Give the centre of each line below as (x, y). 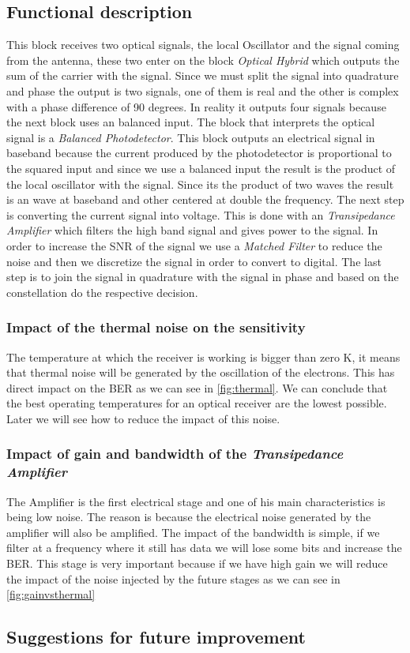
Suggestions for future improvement (156, 637)
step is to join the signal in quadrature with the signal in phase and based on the (203, 277)
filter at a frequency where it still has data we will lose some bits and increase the (204, 548)
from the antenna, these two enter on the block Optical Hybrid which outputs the (203, 60)
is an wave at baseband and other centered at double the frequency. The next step (205, 199)
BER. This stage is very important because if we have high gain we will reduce (197, 563)
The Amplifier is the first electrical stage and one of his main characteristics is (196, 501)
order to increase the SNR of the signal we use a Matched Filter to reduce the (194, 245)
